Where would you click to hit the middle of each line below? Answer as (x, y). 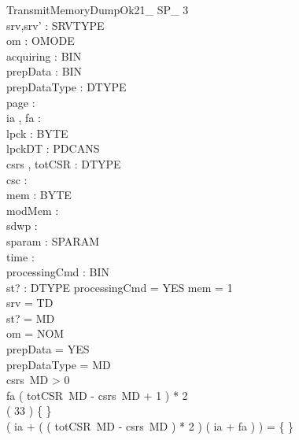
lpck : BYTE (37, 133)
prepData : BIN (44, 71)
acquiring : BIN (44, 55)
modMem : (33, 210)
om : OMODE (41, 41)
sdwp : (22, 226)
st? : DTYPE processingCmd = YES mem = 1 (120, 287)
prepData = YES (48, 349)
